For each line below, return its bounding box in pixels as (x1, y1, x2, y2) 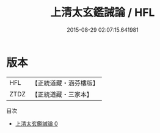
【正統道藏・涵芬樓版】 (31, 79, 100, 87)
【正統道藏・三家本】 (31, 90, 93, 98)
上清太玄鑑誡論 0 (15, 120, 58, 127)
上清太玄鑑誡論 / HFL (50, 5, 155, 20)
